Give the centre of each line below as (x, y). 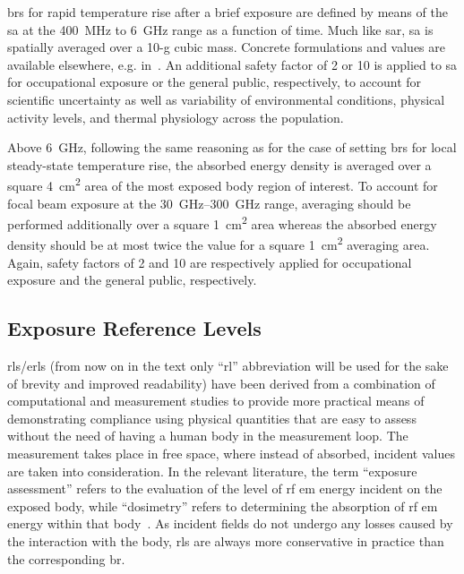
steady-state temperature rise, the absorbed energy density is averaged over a (219, 164)
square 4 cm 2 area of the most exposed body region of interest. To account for (223, 184)
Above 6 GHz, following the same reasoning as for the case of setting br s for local (232, 147)
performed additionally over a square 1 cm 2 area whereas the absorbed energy (222, 223)
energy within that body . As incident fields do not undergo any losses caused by (230, 523)
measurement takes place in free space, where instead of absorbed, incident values (231, 454)
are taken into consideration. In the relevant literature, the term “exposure (212, 471)
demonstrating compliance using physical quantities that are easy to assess (212, 418)
